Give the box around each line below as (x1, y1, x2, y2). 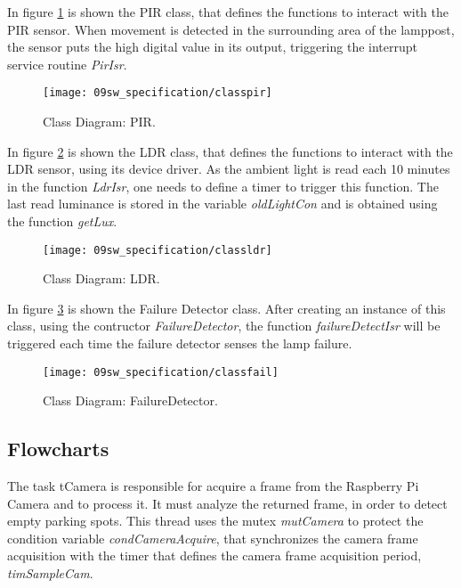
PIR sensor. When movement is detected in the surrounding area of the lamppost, (7, 20, 455, 38)
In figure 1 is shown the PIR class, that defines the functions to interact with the (7, 3, 449, 20)
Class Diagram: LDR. (43, 269, 160, 288)
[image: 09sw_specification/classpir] (43, 86, 272, 100)
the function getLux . (7, 212, 117, 230)
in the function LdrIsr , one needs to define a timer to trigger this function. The (7, 176, 439, 195)
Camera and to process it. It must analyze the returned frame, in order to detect (7, 494, 448, 512)
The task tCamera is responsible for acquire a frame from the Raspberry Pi (7, 477, 419, 495)
